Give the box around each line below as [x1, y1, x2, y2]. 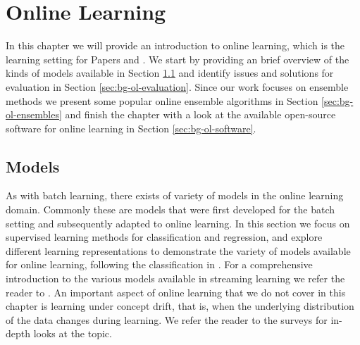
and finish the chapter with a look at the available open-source [65, 107, 336, 122]
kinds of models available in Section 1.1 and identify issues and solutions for [6, 65, 334, 80]
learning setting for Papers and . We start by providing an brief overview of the [6, 51, 349, 66]
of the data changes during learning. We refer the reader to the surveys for [6, 312, 328, 327]
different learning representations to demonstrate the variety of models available [6, 243, 351, 258]
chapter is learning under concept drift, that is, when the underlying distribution [6, 299, 354, 313]
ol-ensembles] [6, 107, 62, 122]
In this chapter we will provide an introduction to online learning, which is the [6, 38, 345, 53]
